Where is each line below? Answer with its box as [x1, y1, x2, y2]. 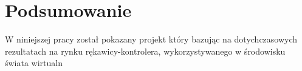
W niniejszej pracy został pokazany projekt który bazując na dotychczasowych [5, 33, 298, 46]
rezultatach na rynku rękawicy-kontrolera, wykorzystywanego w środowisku [5, 44, 286, 57]
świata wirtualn [5, 56, 63, 69]
